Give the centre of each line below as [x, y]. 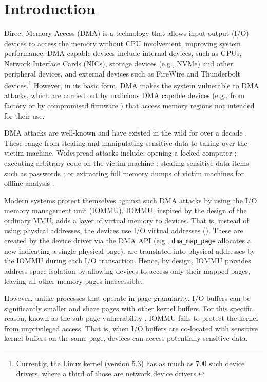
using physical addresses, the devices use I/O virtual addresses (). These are [124, 230]
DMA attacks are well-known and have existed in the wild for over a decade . [126, 133]
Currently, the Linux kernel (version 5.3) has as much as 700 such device [130, 363]
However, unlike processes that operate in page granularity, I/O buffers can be [127, 298]
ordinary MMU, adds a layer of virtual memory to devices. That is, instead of [127, 220]
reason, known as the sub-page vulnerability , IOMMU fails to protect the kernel [131, 318]
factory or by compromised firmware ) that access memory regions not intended [129, 105]
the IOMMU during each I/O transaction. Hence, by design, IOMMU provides [128, 261]
